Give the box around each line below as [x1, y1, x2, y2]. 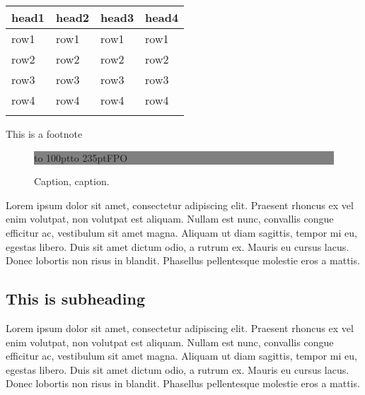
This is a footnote [6, 126, 83, 141]
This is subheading [6, 288, 145, 309]
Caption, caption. [34, 174, 110, 189]
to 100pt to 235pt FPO [34, 150, 128, 165]
